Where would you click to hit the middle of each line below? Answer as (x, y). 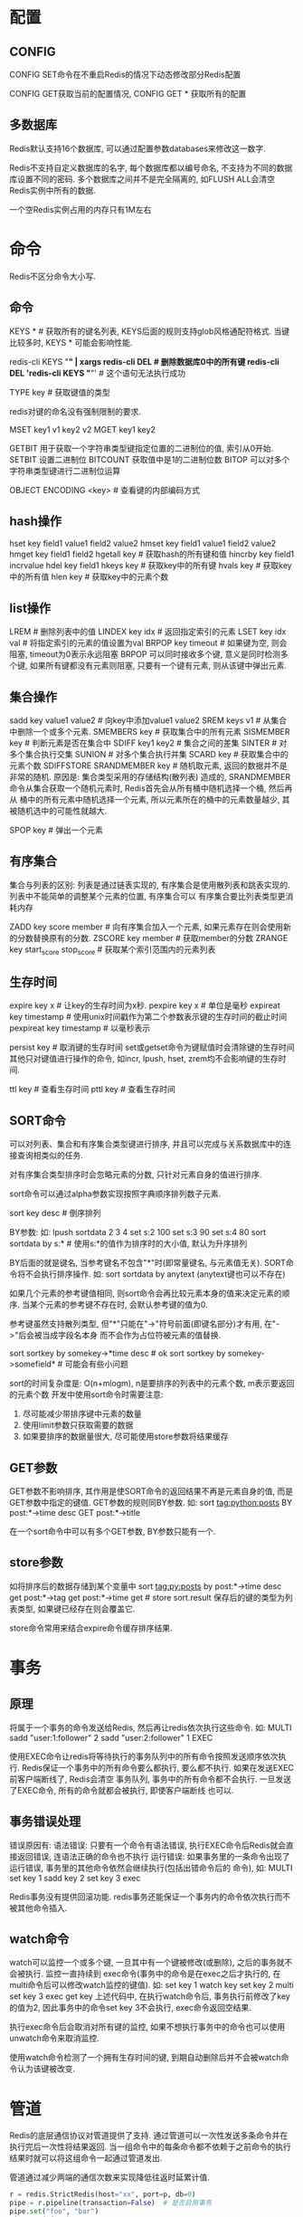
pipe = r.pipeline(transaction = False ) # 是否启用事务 (111, 2203)
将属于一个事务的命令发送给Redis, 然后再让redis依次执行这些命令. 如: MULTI (151, 1727)
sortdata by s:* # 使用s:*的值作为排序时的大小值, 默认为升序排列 (128, 1243)
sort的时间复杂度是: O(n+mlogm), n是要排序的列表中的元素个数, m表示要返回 (152, 1384)
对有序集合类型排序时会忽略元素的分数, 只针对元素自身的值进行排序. (136, 1175)
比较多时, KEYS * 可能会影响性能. (71, 342)
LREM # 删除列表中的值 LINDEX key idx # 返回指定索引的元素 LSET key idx (148, 632)
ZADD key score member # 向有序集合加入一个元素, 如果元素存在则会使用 (146, 927)
